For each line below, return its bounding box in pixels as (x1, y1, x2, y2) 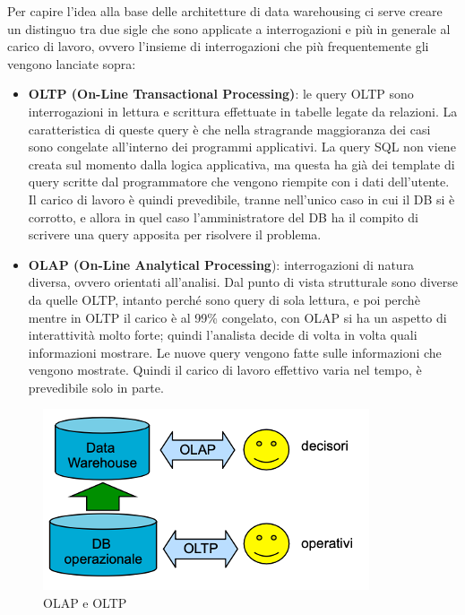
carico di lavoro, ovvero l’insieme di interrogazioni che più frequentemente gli (7, 37, 429, 56)
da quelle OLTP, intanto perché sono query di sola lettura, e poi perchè (28, 290, 420, 308)
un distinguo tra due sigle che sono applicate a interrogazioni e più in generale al (7, 19, 451, 38)
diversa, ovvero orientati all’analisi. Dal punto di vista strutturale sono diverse (28, 273, 459, 291)
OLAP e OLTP (43, 593, 127, 612)
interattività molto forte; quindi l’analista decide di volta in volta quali (28, 325, 418, 344)
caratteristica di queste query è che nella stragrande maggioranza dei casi (28, 119, 431, 138)
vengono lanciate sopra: (7, 54, 136, 73)
